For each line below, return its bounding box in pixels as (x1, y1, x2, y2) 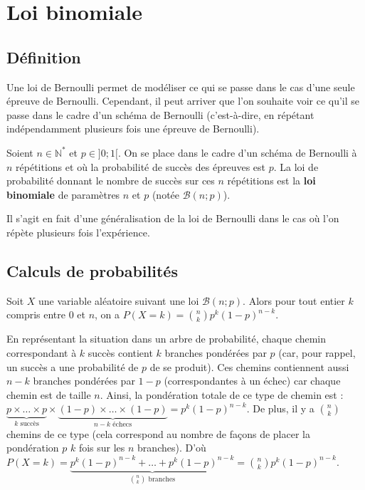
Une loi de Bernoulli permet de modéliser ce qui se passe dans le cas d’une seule (6, 79, 355, 94)
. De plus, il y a (246, 401, 314, 416)
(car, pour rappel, (278, 345, 356, 360)
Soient (6, 145, 33, 160)
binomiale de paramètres (6, 187, 120, 202)
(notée (152, 187, 180, 202)
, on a (95, 307, 120, 322)
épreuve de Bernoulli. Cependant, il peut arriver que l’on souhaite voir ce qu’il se (6, 93, 360, 108)
